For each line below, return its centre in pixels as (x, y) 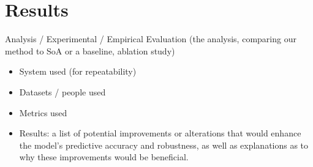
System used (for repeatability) (78, 71)
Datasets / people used (62, 91)
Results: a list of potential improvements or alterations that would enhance (160, 133)
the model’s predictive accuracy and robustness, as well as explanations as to (164, 145)
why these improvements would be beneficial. (104, 157)
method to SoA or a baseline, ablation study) (90, 50)
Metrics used (43, 112)
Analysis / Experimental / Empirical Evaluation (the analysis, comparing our (151, 39)
